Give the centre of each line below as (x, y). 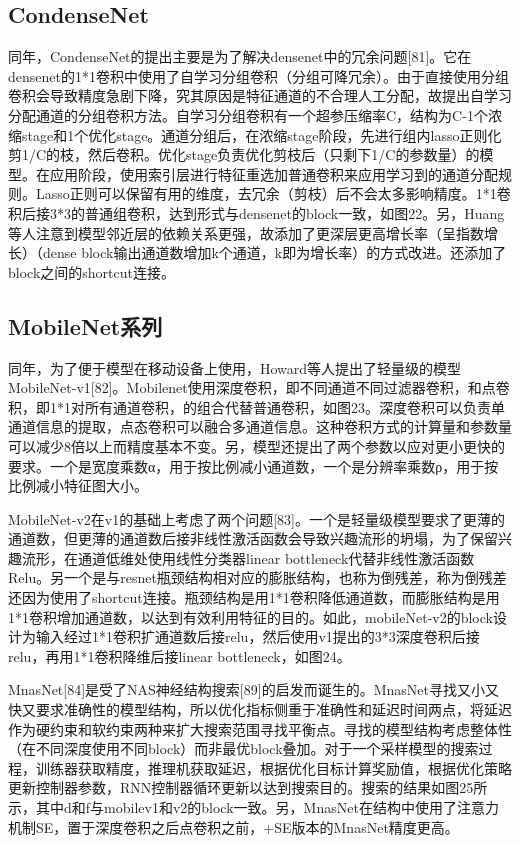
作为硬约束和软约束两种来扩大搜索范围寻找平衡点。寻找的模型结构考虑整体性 (260, 728)
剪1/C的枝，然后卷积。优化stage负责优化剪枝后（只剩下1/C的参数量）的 (244, 154)
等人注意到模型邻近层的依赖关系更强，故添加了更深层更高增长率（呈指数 (246, 232)
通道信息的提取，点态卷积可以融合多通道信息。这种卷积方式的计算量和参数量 (260, 426)
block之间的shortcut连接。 (91, 271)
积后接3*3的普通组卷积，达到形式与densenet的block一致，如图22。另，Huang (256, 212)
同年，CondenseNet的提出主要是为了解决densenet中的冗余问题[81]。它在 (240, 56)
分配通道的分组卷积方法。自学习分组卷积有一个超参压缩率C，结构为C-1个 (248, 114)
